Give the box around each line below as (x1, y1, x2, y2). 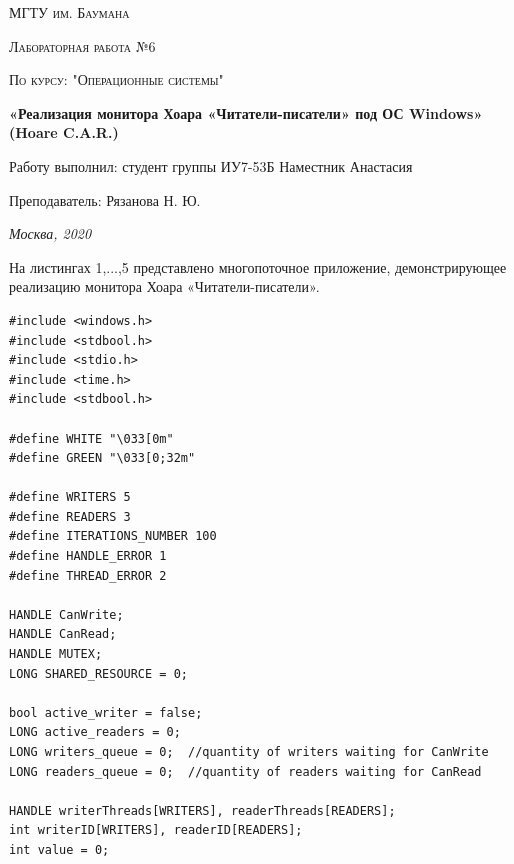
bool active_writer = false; (9, 705, 203, 720)
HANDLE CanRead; (9, 627, 117, 642)
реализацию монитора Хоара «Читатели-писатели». (9, 276, 320, 297)
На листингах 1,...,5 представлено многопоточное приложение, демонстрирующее (9, 256, 507, 277)
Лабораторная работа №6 (9, 35, 156, 56)
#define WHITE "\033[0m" (9, 431, 174, 446)
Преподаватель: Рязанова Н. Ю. (9, 189, 201, 210)
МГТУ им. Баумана (9, 2, 130, 22)
